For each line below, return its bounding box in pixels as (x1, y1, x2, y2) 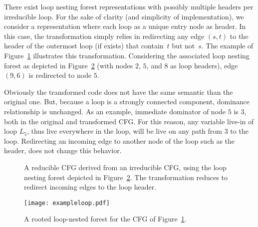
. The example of (201, 40, 254, 51)
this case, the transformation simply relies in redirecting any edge (4, 30, 205, 41)
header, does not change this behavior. (4, 145, 122, 156)
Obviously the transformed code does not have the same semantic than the (4, 86, 233, 97)
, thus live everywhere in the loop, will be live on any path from (26, 126, 223, 136)
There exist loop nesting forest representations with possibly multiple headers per (4, 1, 254, 11)
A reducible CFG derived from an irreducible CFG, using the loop (24, 162, 227, 172)
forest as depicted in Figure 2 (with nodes (4, 60, 133, 70)
